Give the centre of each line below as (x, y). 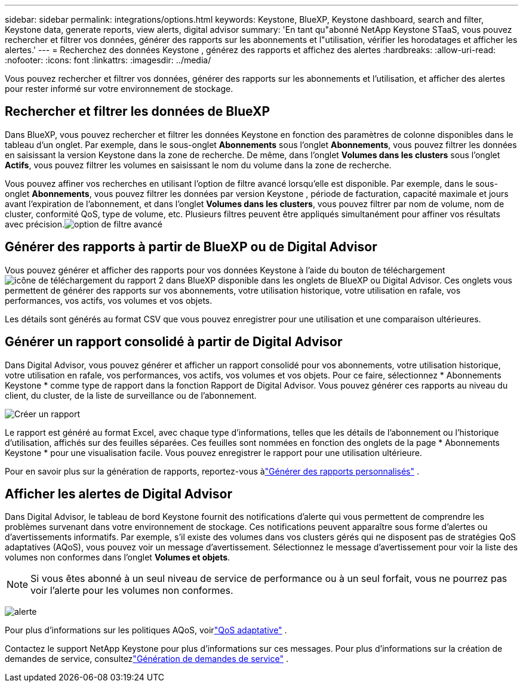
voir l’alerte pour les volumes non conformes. (132, 591)
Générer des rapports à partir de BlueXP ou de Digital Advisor (191, 247)
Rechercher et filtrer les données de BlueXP (138, 112)
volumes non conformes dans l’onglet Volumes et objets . (118, 557)
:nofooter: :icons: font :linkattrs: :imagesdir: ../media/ (108, 60)
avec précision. (35, 224)
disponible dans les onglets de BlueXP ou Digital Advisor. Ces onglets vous (365, 280)
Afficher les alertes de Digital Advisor (119, 494)
